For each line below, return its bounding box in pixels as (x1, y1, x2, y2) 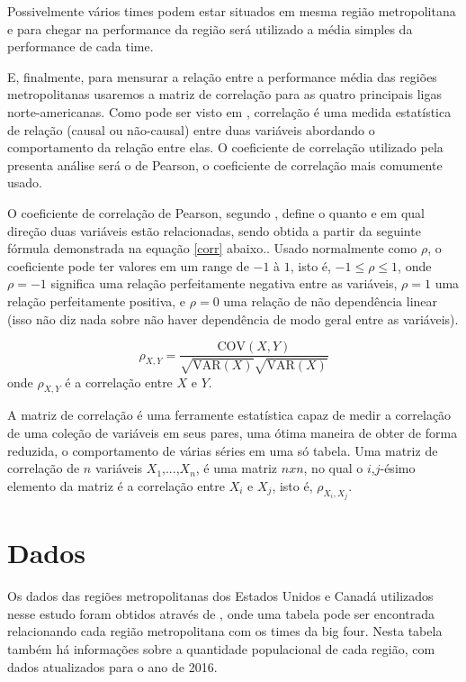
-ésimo (380, 459, 416, 477)
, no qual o (303, 459, 363, 477)
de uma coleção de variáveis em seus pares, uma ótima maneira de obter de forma (7, 423, 458, 441)
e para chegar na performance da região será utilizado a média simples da (7, 19, 413, 38)
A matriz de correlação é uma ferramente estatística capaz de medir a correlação (7, 405, 452, 424)
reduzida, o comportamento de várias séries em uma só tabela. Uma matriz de (7, 441, 438, 459)
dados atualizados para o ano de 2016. (7, 657, 218, 676)
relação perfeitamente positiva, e (7, 291, 186, 310)
